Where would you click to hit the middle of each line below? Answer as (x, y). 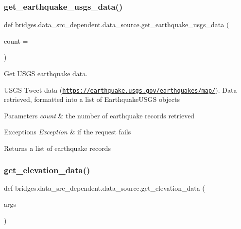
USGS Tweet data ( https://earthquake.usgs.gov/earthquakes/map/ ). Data (120, 90)
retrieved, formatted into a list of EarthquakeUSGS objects (92, 99)
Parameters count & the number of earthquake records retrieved (99, 115)
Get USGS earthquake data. (46, 73)
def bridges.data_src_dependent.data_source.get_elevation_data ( (104, 188)
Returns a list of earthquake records (57, 148)
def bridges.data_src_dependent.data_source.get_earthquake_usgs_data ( (117, 25)
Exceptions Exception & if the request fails (68, 132)
